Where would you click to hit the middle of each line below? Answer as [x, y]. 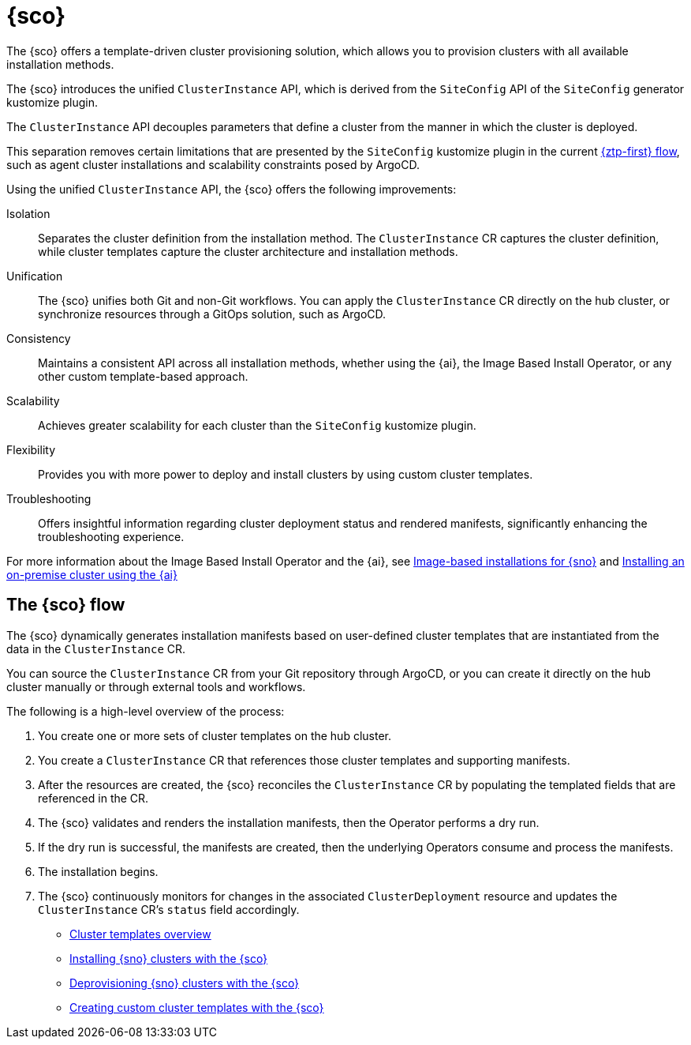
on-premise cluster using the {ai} [92, 574]
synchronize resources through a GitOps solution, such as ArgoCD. [212, 314]
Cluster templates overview [140, 934]
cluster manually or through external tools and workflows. [156, 686]
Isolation [28, 213]
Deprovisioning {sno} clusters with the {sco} [185, 983]
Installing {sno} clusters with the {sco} [169, 958]
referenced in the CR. [93, 798]
